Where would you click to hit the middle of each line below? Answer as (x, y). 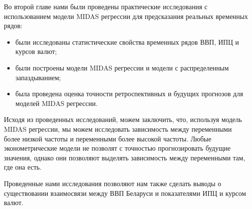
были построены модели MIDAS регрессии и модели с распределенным (122, 67)
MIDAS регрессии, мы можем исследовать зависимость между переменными (118, 129)
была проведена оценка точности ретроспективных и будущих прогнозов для (129, 94)
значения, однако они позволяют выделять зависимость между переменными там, (125, 157)
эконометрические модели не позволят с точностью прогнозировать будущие (117, 148)
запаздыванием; (38, 77)
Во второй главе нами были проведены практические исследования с (106, 6)
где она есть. (23, 167)
